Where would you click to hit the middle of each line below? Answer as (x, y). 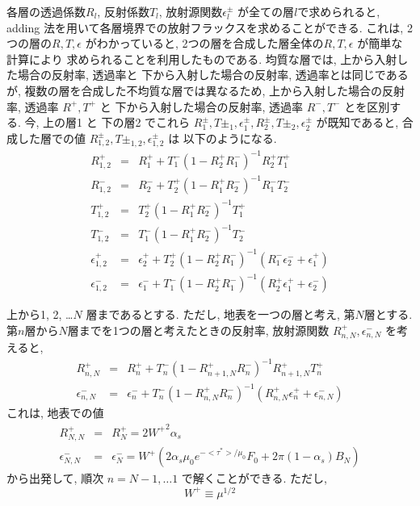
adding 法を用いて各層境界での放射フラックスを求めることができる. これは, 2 (210, 27)
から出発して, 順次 (55, 478)
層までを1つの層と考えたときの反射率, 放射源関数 (198, 330)
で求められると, (339, 11)
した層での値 (51, 138)
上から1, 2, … (40, 314)
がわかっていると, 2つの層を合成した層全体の (204, 43)
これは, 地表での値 (55, 413)
